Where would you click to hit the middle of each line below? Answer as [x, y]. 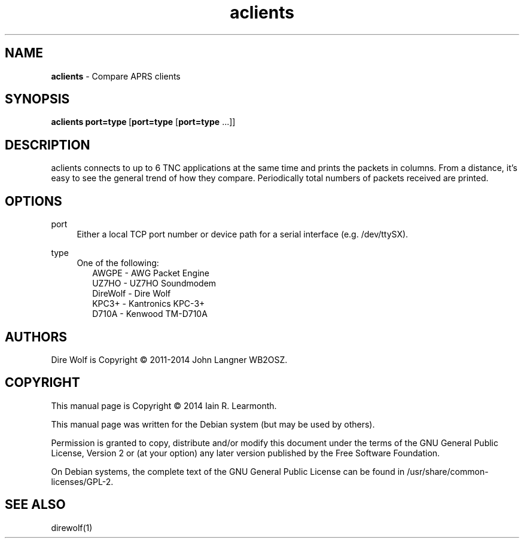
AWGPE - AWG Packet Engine [151, 273]
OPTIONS [33, 201]
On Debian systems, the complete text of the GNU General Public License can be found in [228, 471]
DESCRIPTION [48, 145]
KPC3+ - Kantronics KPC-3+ [149, 304]
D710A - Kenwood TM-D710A [150, 314]
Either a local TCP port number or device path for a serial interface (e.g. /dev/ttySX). [243, 234]
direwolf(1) [72, 527]
